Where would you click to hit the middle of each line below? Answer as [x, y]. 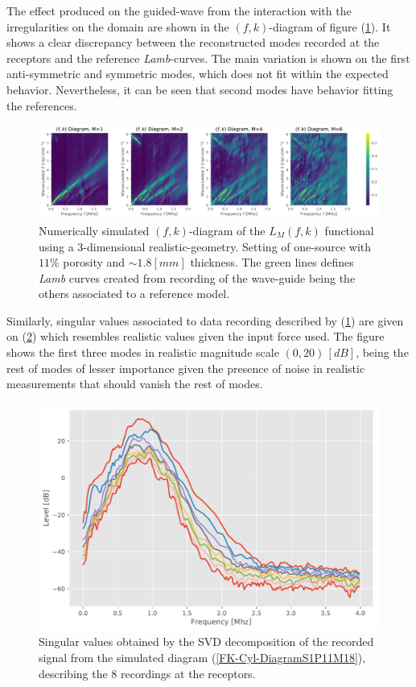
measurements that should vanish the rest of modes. [135, 384]
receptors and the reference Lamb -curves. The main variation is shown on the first [208, 58]
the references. [42, 105]
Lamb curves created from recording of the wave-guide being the [197, 277]
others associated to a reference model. [134, 294]
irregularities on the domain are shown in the [118, 26]
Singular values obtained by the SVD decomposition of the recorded [206, 641]
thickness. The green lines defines [272, 262]
